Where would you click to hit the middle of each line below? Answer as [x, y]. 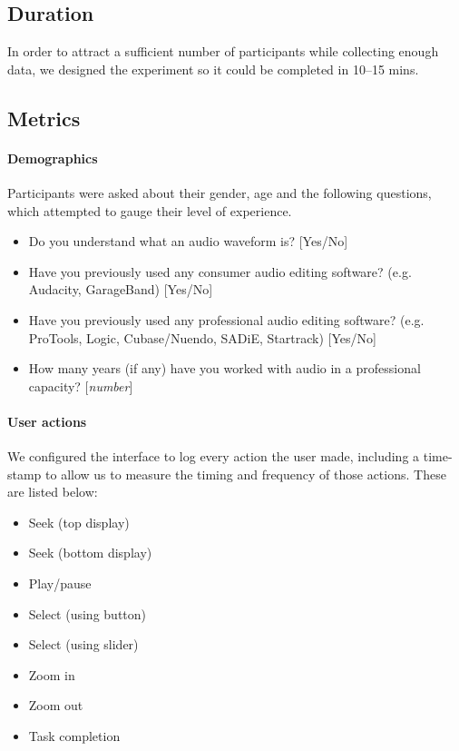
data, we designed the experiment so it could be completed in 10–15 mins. [213, 69]
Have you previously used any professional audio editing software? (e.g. [226, 319]
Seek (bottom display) [90, 553]
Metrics [44, 118]
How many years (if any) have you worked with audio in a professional [225, 368]
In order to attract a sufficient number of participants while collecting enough [223, 51]
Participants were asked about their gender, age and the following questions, [220, 192]
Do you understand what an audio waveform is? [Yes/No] [188, 241]
